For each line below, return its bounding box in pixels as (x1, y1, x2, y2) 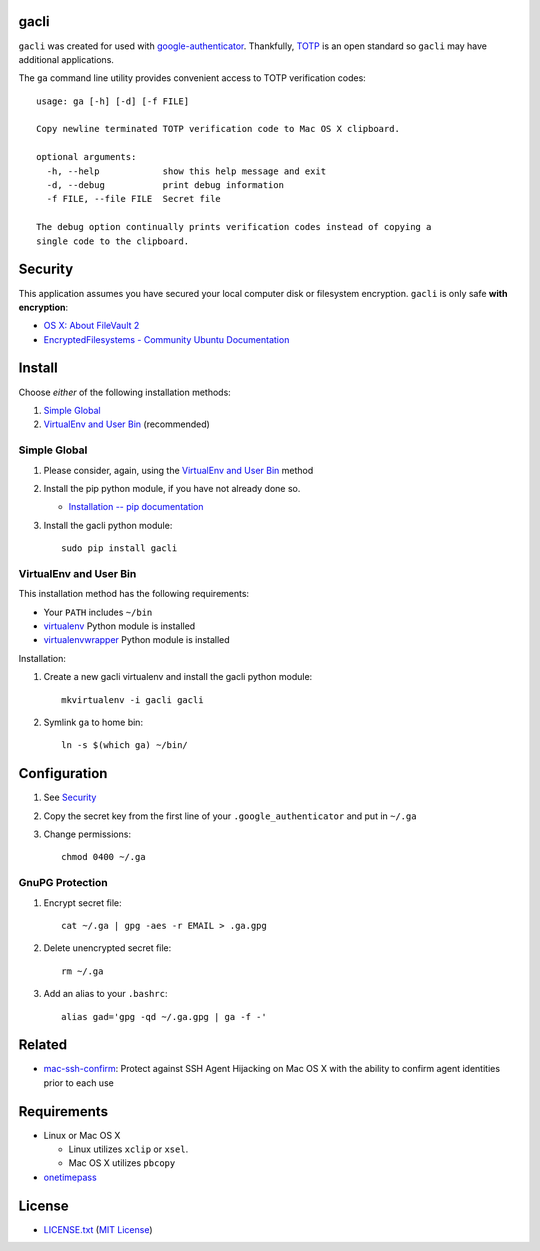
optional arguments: (36, 151, 137, 163)
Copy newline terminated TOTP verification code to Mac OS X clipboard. (36, 123, 400, 135)
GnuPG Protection (18, 876, 109, 890)
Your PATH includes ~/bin (43, 606, 153, 618)
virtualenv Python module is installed (43, 620, 196, 632)
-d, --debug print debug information (46, 180, 285, 191)
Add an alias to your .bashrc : (43, 988, 168, 1000)
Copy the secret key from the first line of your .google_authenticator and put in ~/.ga (43, 810, 417, 822)
